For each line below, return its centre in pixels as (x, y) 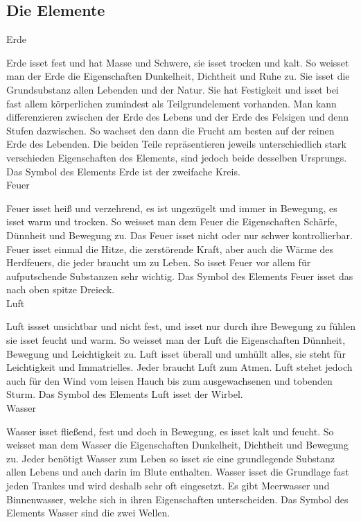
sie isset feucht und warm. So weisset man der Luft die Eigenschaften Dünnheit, (176, 340)
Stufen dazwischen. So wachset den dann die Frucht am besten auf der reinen (170, 130)
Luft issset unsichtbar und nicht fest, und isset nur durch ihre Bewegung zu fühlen (181, 326)
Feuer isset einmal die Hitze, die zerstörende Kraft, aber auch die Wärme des (170, 249)
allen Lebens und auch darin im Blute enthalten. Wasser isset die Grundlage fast (178, 472)
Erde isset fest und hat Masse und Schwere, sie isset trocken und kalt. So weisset (178, 62)
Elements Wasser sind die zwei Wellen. (88, 513)
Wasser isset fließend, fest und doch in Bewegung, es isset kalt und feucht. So (170, 431)
